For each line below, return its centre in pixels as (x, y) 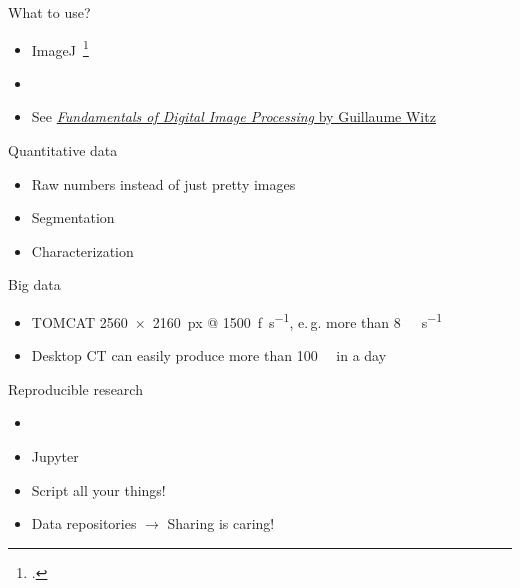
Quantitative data (63, 150)
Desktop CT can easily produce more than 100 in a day (209, 355)
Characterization (82, 250)
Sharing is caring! (221, 523)
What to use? (49, 12)
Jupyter (55, 456)
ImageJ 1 (60, 48)
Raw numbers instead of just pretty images (163, 183)
